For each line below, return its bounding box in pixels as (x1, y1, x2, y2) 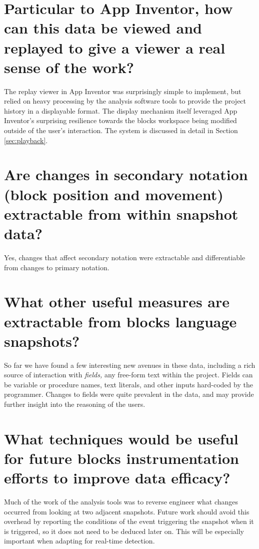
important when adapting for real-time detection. (4, 535, 155, 546)
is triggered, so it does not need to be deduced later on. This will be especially (4, 525, 244, 536)
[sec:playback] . (4, 135, 48, 145)
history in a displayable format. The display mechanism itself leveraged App (4, 105, 237, 116)
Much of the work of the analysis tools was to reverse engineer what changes (4, 496, 238, 507)
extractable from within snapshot (4, 203, 238, 224)
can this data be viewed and (4, 18, 202, 38)
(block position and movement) (4, 184, 223, 204)
